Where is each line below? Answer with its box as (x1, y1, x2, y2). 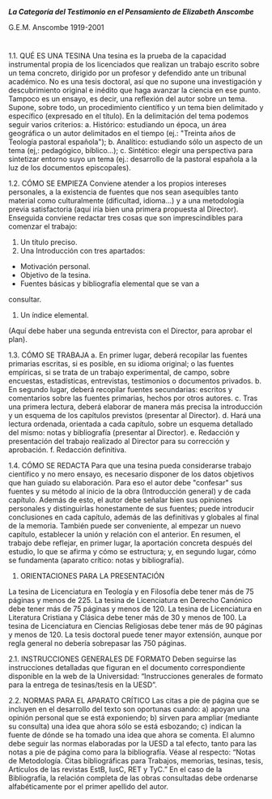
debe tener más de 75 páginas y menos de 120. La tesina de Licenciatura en (8, 604, 262, 614)
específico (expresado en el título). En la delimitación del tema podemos (8, 111, 249, 121)
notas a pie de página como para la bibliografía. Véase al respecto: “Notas (8, 747, 257, 757)
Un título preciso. (19, 237, 78, 247)
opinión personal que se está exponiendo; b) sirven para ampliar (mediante (8, 713, 259, 723)
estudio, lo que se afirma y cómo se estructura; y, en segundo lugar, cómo (8, 547, 257, 557)
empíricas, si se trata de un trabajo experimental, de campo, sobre (8, 368, 231, 378)
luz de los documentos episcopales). (8, 163, 131, 173)
